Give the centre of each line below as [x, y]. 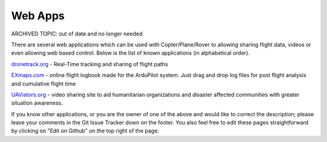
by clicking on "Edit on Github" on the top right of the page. [85, 131]
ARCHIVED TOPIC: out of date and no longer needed [77, 34]
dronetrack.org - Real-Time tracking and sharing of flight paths [90, 64]
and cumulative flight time [44, 84]
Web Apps [38, 16]
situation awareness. [37, 103]
